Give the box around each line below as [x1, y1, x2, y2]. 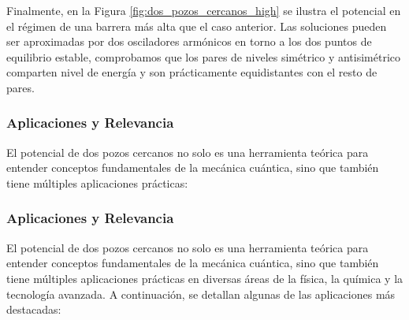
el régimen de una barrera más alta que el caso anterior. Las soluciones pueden [6, 17, 387, 34]
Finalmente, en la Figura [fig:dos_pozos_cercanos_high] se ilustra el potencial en [6, 2, 401, 18]
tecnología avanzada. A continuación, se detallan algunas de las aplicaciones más [6, 285, 396, 302]
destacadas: [6, 301, 61, 318]
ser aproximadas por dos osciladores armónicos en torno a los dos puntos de [6, 33, 372, 50]
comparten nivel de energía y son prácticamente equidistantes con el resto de [6, 64, 377, 80]
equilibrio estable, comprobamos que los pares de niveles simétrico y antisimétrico [6, 48, 401, 65]
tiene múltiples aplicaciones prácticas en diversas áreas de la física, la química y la [6, 270, 403, 286]
